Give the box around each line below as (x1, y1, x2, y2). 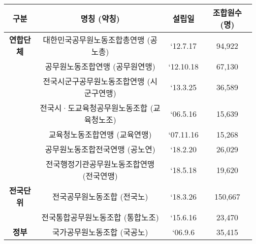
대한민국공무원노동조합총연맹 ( (43, 34, 150, 45)
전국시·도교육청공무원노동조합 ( (40, 102, 154, 113)
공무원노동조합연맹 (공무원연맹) (45, 61, 156, 72)
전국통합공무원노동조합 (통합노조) (41, 211, 159, 223)
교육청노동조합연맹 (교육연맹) (48, 129, 152, 140)
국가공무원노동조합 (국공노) (52, 226, 148, 238)
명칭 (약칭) (80, 13, 120, 24)
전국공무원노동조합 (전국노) (52, 191, 148, 202)
